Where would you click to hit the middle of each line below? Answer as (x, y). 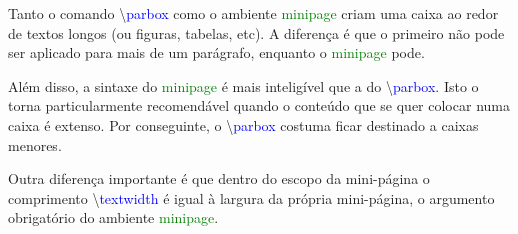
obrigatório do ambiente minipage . (113, 217)
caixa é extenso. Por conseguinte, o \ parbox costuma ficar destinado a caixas (243, 124)
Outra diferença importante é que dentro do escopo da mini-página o (219, 178)
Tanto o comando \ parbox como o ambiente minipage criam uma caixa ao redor (253, 13)
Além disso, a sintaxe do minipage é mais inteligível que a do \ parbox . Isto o (243, 85)
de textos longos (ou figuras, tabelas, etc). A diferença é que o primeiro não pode (256, 32)
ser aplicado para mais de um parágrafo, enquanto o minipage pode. (216, 52)
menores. (35, 144)
